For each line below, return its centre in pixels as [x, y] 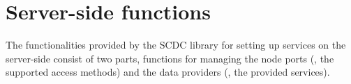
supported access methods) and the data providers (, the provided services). [168, 72]
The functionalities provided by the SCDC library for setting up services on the [176, 45]
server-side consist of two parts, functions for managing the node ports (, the [170, 58]
